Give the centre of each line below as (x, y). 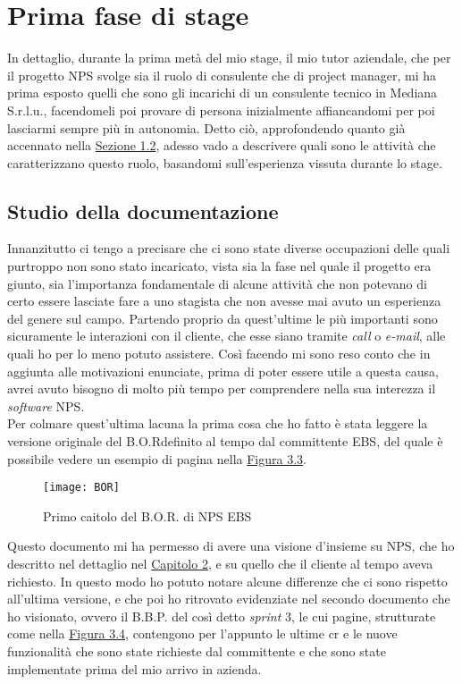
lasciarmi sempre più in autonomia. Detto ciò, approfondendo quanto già (206, 127)
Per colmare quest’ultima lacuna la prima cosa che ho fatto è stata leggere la (218, 423)
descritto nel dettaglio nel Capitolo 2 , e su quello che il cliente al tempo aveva (220, 564)
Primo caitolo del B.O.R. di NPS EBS (147, 515)
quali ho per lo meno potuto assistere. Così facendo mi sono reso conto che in (219, 354)
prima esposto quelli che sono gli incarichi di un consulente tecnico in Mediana (223, 93)
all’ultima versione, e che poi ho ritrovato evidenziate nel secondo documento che (229, 599)
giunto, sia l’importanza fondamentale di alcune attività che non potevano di (217, 283)
